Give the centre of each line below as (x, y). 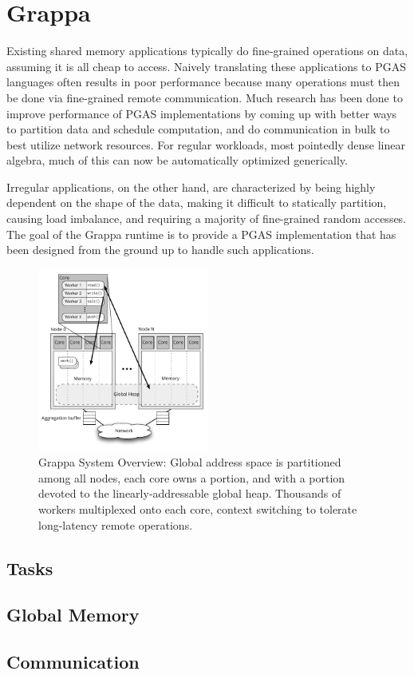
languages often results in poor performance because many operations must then (203, 82)
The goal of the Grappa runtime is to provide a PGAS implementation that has (201, 234)
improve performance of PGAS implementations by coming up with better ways (202, 113)
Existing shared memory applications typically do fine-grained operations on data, (207, 51)
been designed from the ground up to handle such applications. (160, 250)
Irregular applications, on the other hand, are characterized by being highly (191, 187)
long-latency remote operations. (116, 524)
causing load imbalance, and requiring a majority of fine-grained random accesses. (207, 218)
